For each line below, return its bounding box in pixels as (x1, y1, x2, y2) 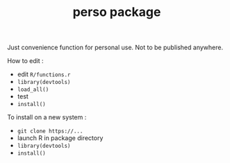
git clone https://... (17, 128, 83, 135)
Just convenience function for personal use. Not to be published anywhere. (7, 43, 224, 52)
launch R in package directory (17, 134, 104, 142)
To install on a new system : (7, 113, 87, 121)
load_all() (17, 86, 49, 94)
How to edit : (7, 57, 44, 65)
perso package (72, 4, 161, 20)
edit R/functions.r (17, 70, 71, 78)
